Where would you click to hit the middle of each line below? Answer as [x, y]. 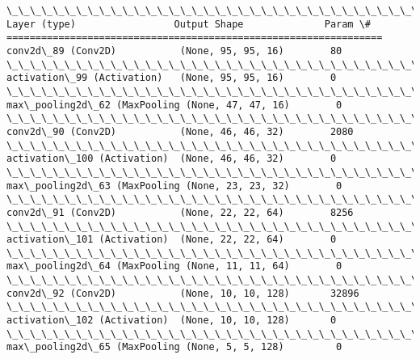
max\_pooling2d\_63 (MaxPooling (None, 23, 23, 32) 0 [174, 186]
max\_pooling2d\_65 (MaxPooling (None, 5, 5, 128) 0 [174, 347]
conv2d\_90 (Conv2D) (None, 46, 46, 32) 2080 [180, 131]
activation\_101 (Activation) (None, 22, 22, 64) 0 [172, 240]
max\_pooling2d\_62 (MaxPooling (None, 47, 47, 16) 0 [174, 105]
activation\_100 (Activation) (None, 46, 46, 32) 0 [172, 159]
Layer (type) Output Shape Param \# [189, 24]
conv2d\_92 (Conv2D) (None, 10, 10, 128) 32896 [183, 293]
